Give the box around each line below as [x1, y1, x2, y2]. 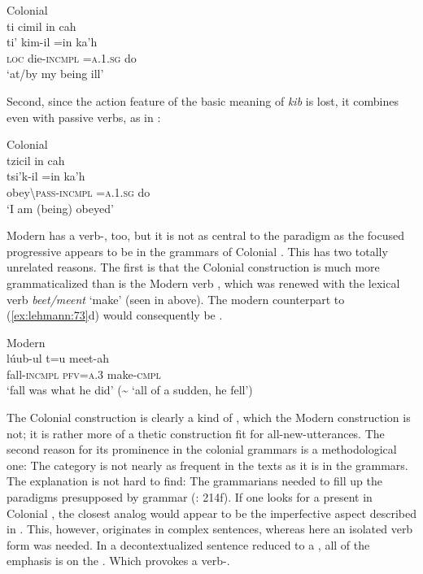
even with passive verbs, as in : [7, 108, 161, 125]
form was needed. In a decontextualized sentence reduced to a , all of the [7, 536, 370, 553]
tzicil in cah [7, 151, 65, 168]
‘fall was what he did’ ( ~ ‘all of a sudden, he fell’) [7, 381, 253, 398]
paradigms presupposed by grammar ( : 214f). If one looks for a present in [7, 489, 373, 506]
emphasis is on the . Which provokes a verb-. [7, 552, 230, 569]
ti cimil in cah [7, 17, 76, 34]
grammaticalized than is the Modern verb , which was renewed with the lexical [7, 274, 400, 291]
